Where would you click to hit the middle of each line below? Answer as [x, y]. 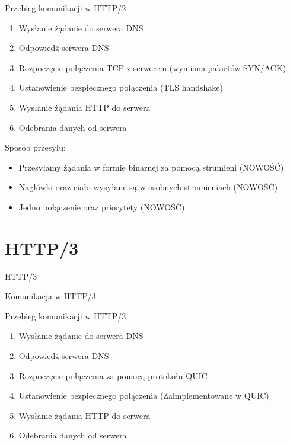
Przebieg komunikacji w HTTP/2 [66, 8]
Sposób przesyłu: [35, 147]
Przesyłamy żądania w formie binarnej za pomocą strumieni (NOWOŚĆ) [151, 167]
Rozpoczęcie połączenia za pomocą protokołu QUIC [113, 375]
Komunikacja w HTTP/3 [50, 296]
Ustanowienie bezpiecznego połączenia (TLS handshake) [121, 87]
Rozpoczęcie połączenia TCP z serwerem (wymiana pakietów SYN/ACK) [152, 67]
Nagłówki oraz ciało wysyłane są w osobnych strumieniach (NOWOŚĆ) [148, 187]
